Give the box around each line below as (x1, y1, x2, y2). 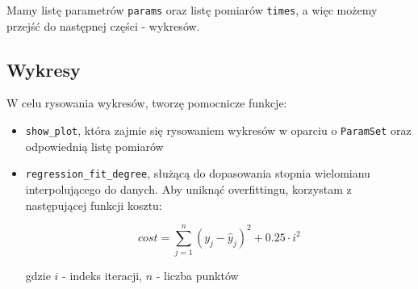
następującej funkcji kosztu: (25, 196, 162, 213)
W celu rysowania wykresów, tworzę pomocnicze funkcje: (6, 94, 287, 111)
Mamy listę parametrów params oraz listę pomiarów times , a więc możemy (6, 2, 378, 18)
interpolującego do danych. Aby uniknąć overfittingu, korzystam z (25, 180, 352, 197)
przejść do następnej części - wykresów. (6, 17, 200, 34)
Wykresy (6, 57, 81, 82)
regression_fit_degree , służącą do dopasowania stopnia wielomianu (25, 165, 370, 182)
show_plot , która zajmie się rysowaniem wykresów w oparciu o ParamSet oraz (25, 122, 412, 139)
